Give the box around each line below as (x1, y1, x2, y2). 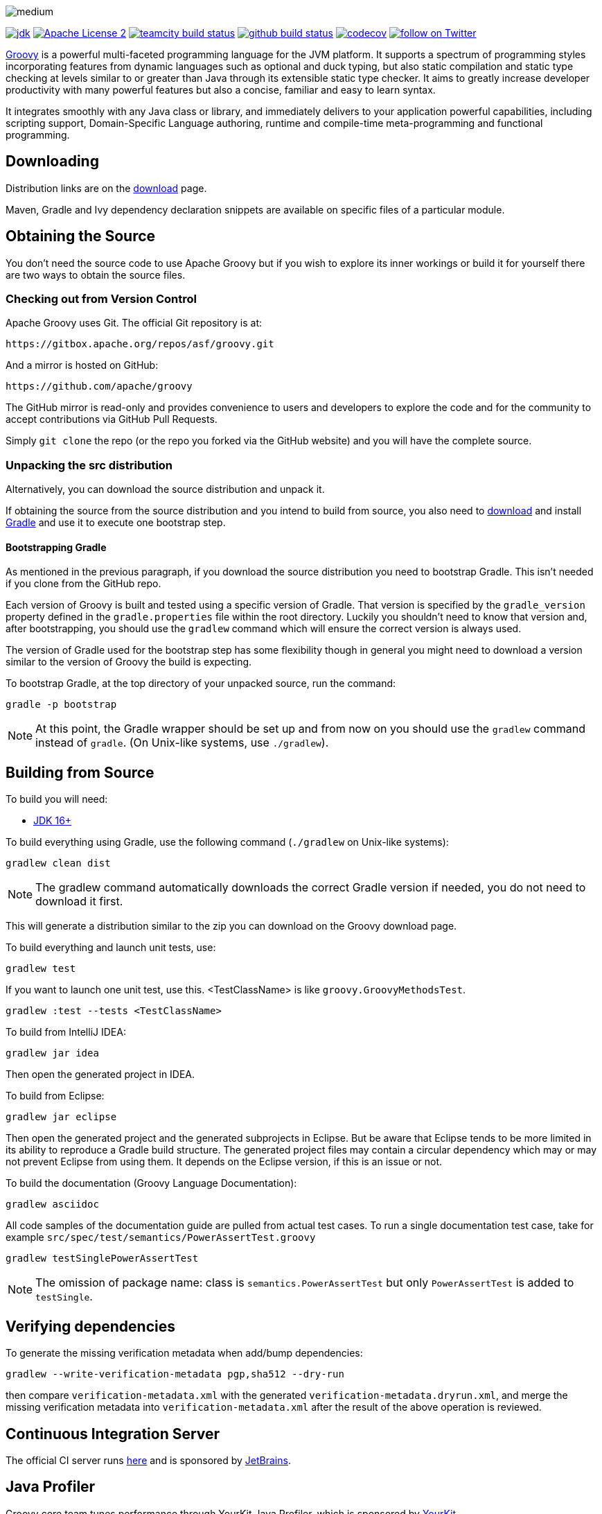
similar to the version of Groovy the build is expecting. (6, 656, 252, 668)
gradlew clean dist (6, 858, 111, 869)
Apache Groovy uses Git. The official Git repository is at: (6, 317, 263, 329)
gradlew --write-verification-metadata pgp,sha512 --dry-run (6, 1368, 344, 1380)
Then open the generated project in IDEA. (6, 1068, 195, 1081)
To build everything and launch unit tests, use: (6, 941, 216, 954)
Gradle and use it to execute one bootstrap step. (6, 516, 226, 529)
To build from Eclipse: (6, 1090, 105, 1102)
